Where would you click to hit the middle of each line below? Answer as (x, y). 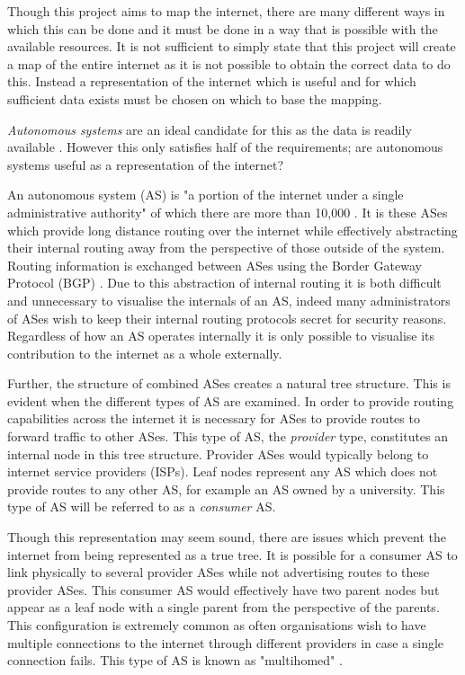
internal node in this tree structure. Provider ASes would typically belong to (218, 453)
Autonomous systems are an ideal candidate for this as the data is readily (210, 129)
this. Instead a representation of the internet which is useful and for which (212, 81)
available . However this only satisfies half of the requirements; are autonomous (225, 147)
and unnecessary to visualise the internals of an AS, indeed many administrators (229, 300)
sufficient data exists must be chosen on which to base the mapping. (195, 98)
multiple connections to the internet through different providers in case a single (226, 642)
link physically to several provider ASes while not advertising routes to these (219, 572)
